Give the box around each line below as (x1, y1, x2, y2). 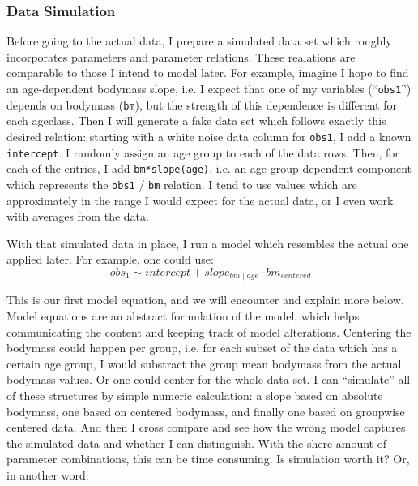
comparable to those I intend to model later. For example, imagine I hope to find (6, 64, 409, 81)
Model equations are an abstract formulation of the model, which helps (6, 307, 360, 324)
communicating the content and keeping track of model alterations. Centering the (6, 323, 412, 340)
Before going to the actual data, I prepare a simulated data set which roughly (6, 32, 392, 49)
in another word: (6, 466, 89, 483)
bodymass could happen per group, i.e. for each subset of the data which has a (6, 339, 398, 356)
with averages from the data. (6, 208, 149, 225)
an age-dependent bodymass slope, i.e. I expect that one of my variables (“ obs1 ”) (6, 80, 412, 97)
